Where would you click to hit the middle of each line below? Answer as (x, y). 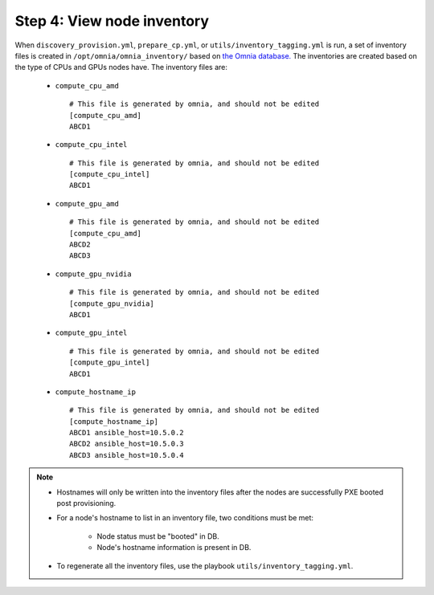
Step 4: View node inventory (112, 21)
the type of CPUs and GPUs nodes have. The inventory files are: (121, 67)
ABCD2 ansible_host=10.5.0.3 (127, 444)
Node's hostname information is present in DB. (174, 548)
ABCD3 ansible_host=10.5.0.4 (127, 455)
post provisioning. (86, 503)
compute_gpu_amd (87, 204)
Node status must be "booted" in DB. (158, 536)
